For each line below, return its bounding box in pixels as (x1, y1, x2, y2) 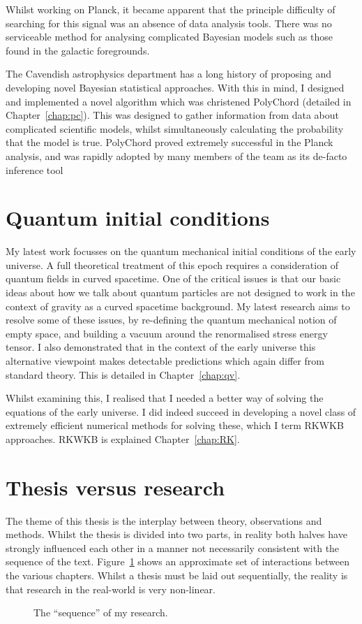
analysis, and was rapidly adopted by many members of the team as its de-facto (6, 148, 347, 163)
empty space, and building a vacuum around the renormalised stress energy (6, 326, 328, 340)
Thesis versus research (6, 472, 225, 501)
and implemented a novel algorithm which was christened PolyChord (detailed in (6, 94, 352, 108)
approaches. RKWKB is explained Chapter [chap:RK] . (6, 431, 240, 446)
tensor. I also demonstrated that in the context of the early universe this (6, 340, 316, 354)
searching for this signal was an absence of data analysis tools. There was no (6, 15, 332, 30)
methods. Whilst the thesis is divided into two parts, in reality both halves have (6, 527, 347, 542)
